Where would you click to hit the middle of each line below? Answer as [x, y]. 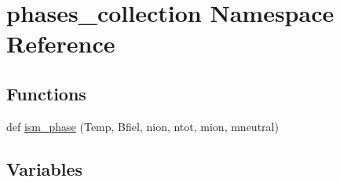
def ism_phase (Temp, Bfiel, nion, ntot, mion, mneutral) [143, 126]
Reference [61, 44]
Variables [45, 168]
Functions [46, 93]
